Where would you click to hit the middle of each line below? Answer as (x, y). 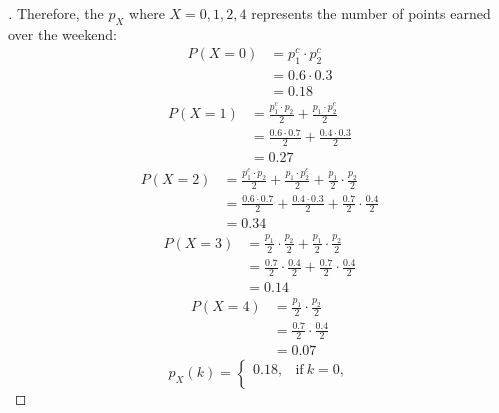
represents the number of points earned (371, 13)
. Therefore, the (56, 13)
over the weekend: (62, 33)
